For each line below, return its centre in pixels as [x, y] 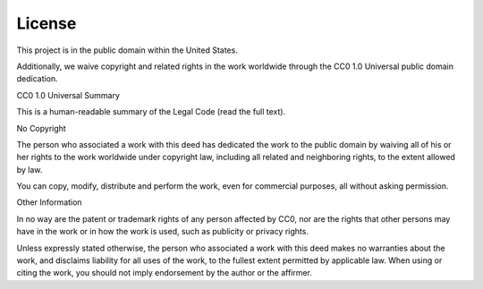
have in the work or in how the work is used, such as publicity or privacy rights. [162, 232]
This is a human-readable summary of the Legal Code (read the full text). [151, 112]
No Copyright [41, 128]
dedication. [37, 79]
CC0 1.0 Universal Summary [68, 95]
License [47, 23]
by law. [30, 169]
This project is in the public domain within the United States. [127, 50]
